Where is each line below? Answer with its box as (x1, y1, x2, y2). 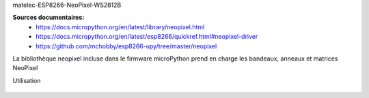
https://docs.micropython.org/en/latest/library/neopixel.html (36, 22, 205, 31)
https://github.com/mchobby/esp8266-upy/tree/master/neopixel (36, 42, 217, 50)
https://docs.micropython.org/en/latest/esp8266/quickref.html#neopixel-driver (36, 33, 258, 41)
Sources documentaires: (12, 14, 85, 22)
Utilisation (12, 76, 41, 84)
